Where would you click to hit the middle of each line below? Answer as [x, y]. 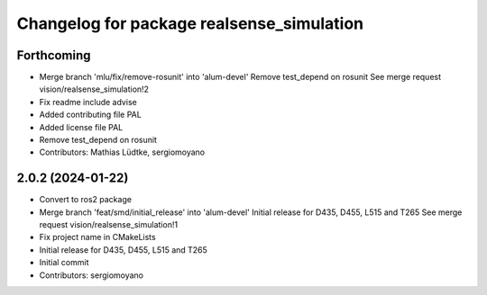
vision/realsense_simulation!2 [94, 89]
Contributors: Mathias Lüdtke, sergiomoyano [122, 152]
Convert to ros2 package [86, 200]
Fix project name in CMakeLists [98, 237]
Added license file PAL [81, 127]
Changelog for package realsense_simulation [190, 23]
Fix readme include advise [88, 102]
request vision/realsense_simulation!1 [109, 225]
